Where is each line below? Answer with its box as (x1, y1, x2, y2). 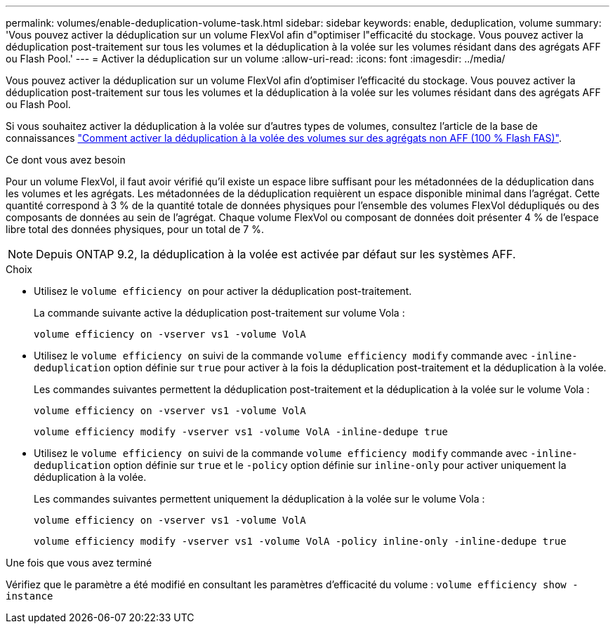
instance (6, 590, 53, 602)
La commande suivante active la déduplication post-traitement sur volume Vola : (34, 307, 405, 319)
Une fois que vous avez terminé (6, 557, 152, 569)
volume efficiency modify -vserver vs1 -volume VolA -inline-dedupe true (34, 426, 449, 437)
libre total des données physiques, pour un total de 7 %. (6, 223, 264, 235)
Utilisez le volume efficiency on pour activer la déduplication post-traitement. (34, 285, 412, 297)
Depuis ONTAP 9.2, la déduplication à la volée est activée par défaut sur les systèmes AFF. (36, 247, 516, 261)
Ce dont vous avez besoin (6, 154, 126, 166)
